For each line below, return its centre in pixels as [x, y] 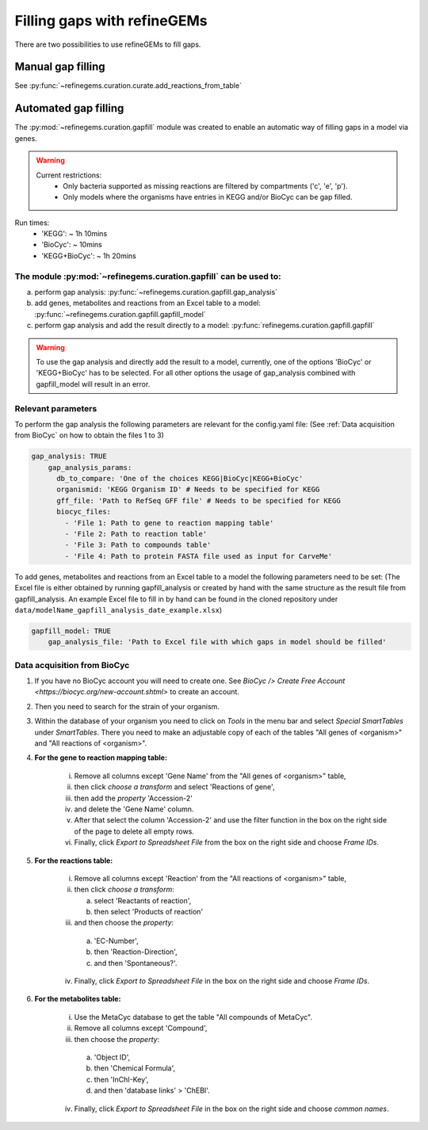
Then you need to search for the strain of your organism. [127, 706]
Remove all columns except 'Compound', [141, 1028]
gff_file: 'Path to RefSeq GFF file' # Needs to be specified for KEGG [199, 500]
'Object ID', [112, 1057]
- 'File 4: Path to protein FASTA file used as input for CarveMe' [199, 556]
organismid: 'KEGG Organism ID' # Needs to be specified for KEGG [188, 490]
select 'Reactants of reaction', [143, 900]
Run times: [32, 223]
